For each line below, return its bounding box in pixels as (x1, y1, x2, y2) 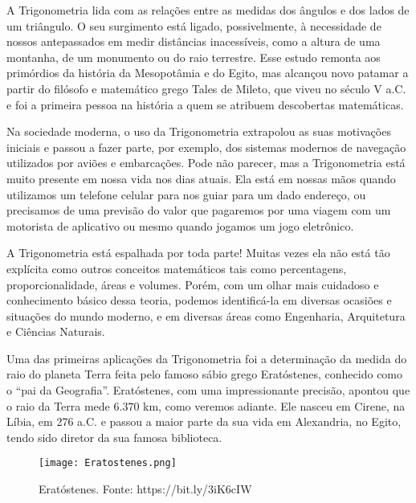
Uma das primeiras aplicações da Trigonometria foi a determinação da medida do (6, 350, 407, 366)
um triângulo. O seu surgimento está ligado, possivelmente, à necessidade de (6, 17, 381, 34)
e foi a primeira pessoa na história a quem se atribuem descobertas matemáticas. (6, 96, 404, 112)
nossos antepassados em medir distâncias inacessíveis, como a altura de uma (6, 33, 381, 50)
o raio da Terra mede (6, 397, 110, 414)
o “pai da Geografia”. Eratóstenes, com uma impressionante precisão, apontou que (6, 382, 410, 399)
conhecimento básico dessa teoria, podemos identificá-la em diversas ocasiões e (6, 292, 392, 309)
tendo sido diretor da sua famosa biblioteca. (6, 428, 222, 445)
